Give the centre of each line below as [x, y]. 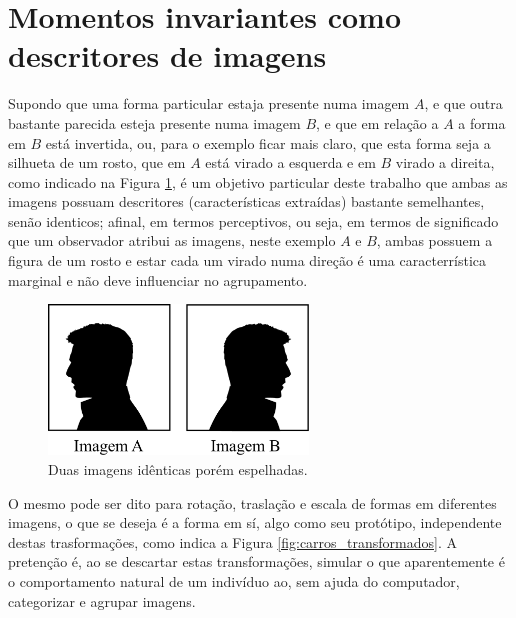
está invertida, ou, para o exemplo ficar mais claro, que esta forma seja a [268, 142]
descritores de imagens [167, 55]
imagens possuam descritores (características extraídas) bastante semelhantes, [246, 201]
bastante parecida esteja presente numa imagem [154, 122]
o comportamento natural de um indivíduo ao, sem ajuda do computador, [234, 580]
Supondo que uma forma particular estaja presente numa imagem [209, 103]
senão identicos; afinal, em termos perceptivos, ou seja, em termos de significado [253, 220]
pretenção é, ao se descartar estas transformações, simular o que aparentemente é [256, 561]
